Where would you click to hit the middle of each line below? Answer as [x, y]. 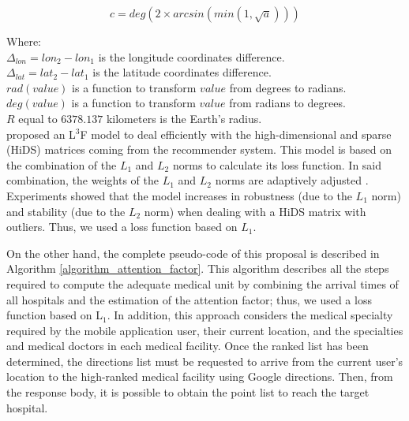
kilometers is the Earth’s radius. [184, 118]
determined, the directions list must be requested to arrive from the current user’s [205, 361]
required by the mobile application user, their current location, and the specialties [205, 330]
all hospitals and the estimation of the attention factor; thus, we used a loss [189, 299]
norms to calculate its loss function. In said [277, 164]
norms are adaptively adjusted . [292, 180]
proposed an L [41, 134]
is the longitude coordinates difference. [191, 56]
